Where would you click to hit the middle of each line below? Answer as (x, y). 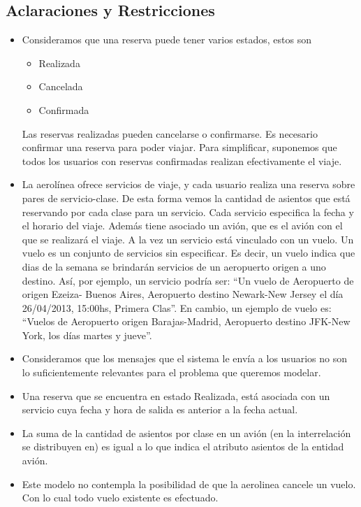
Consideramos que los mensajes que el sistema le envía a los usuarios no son (184, 358)
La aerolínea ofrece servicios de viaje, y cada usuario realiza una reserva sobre (189, 184)
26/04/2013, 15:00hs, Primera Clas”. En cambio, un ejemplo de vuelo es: (177, 307)
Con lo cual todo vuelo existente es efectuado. (120, 498)
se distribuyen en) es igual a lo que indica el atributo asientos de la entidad (183, 447)
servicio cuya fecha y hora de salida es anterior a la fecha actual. (160, 409)
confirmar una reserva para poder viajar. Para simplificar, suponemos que (179, 147)
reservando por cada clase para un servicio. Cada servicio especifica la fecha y (188, 212)
